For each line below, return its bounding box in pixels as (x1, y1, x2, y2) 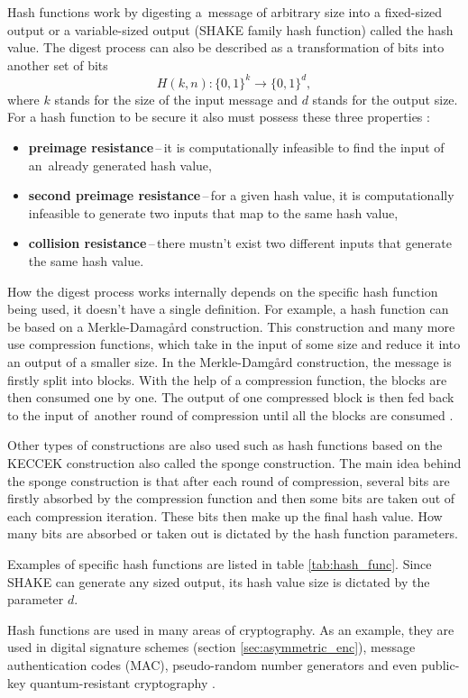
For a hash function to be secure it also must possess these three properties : (7, 107, 430, 126)
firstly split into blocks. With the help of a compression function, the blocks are (7, 370, 447, 389)
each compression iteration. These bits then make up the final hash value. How (7, 506, 443, 525)
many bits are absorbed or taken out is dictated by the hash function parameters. (7, 524, 458, 543)
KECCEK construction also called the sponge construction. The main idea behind (7, 453, 462, 472)
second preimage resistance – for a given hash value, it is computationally (28, 186, 454, 205)
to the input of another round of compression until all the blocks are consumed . (7, 405, 454, 424)
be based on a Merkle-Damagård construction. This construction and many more (7, 317, 455, 335)
